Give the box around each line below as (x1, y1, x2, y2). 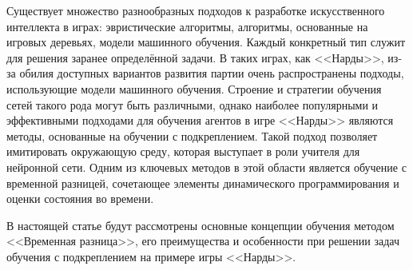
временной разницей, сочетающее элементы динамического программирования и (6, 174, 399, 191)
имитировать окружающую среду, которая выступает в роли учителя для (6, 143, 360, 160)
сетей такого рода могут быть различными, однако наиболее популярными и (6, 96, 379, 113)
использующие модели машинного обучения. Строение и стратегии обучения (6, 80, 382, 97)
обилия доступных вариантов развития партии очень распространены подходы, (19, 65, 404, 81)
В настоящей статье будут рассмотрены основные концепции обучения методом (6, 216, 395, 233)
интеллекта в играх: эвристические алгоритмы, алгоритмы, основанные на (6, 18, 368, 34)
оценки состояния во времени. (6, 190, 154, 207)
